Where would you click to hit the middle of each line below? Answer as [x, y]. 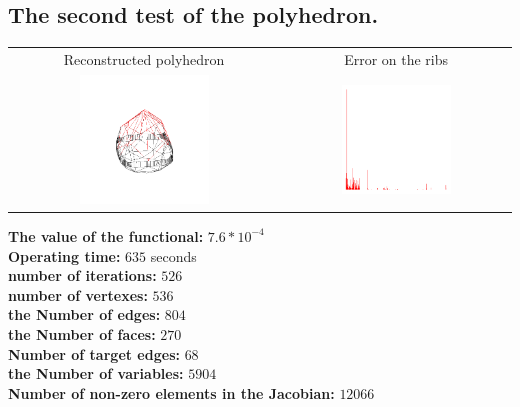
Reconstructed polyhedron [144, 58]
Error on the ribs [396, 58]
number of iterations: [82, 275]
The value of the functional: [106, 235]
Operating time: [64, 255]
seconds [173, 255]
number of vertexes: [78, 294]
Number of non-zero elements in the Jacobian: [171, 392]
